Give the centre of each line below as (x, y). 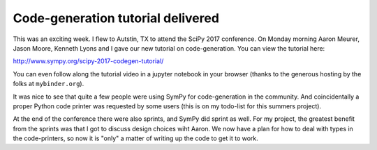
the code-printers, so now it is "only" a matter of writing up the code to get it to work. (135, 138)
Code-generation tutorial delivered (116, 18)
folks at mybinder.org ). (49, 84)
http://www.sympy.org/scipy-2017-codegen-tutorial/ (88, 61)
